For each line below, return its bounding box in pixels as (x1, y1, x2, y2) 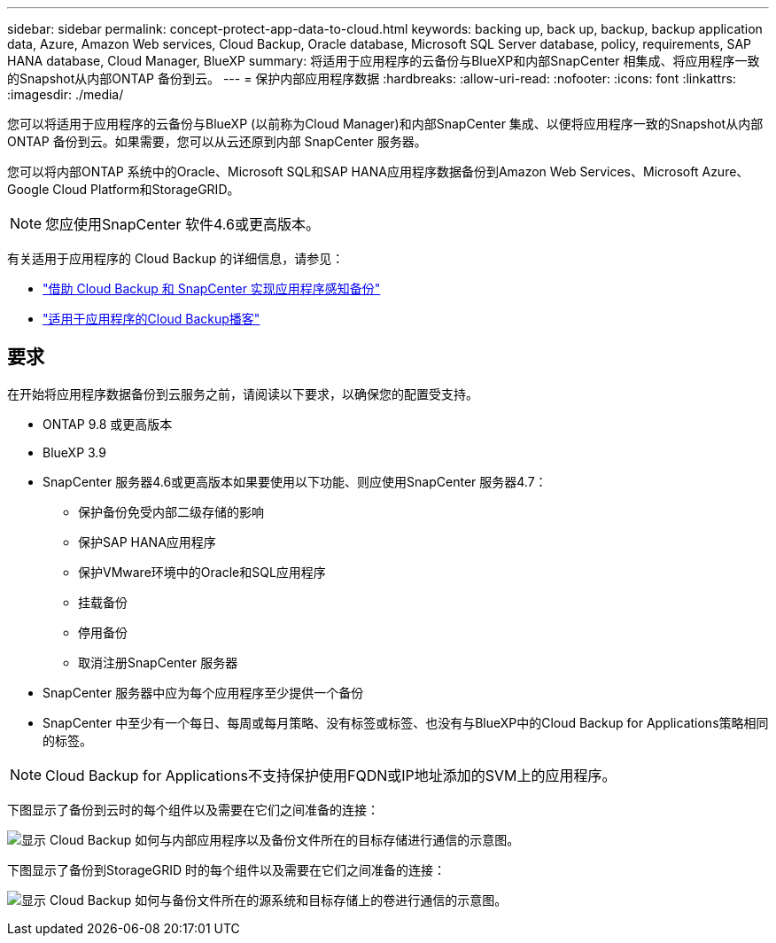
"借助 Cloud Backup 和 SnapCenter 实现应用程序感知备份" (43, 281, 381, 296)
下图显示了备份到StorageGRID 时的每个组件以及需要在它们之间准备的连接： (7, 861, 446, 877)
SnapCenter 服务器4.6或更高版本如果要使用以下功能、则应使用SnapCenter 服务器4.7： (43, 473, 547, 489)
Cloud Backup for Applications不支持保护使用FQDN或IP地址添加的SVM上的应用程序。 (45, 766, 617, 784)
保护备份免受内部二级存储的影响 (78, 503, 264, 519)
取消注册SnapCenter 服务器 (78, 654, 238, 670)
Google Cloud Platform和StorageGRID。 (7, 182, 240, 197)
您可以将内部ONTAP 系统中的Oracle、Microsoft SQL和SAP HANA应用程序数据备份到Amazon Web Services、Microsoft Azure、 (7, 164, 749, 179)
